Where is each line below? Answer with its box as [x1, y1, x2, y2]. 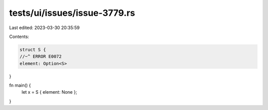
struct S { [19, 47, 46, 52]
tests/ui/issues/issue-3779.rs [9, 7, 135, 18]
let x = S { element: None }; [21, 89, 77, 95]
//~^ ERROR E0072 [19, 54, 62, 59]
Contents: [9, 34, 29, 39]
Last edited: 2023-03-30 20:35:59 [9, 25, 80, 31]
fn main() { [9, 82, 31, 88]
